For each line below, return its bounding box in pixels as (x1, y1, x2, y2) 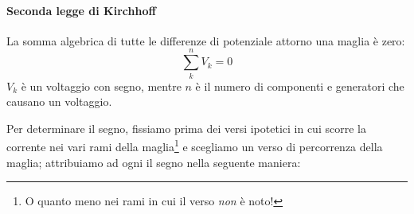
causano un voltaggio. (6, 93, 112, 110)
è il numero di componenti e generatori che (195, 77, 404, 94)
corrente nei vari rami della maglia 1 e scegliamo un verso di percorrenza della (6, 136, 383, 154)
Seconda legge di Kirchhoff (6, 2, 156, 18)
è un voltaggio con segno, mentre (21, 77, 182, 94)
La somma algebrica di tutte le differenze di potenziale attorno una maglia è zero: (6, 32, 405, 49)
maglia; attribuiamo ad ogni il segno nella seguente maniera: (6, 154, 301, 170)
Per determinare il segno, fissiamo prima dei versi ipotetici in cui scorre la (6, 119, 366, 136)
